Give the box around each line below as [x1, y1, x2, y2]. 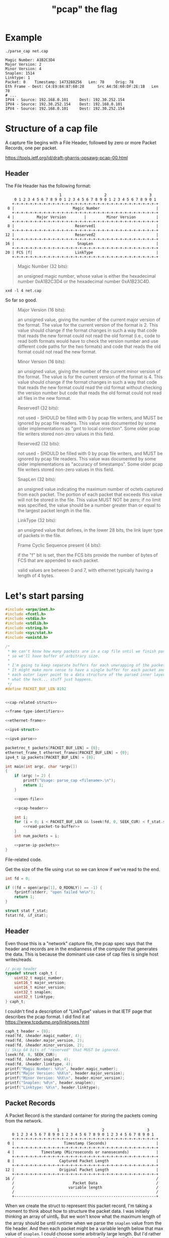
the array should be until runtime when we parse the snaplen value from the [5, 1220, 162, 1226]
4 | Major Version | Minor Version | [7, 215, 158, 220]
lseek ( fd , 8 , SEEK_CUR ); [5, 1052, 57, 1057]
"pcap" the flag [51, 4, 118, 15]
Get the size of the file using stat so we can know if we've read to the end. [5, 866, 160, 872]
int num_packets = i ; [14, 834, 59, 839]
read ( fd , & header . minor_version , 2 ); [5, 1043, 84, 1048]
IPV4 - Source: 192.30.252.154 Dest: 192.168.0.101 [5, 101, 123, 107]
